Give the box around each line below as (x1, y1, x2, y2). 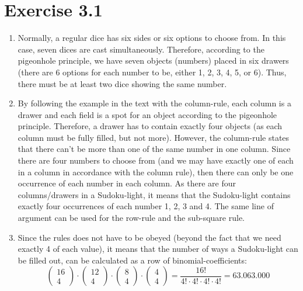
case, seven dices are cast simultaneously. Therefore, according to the (18, 43, 264, 55)
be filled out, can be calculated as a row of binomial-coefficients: (18, 254, 247, 266)
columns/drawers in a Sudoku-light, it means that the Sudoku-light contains (18, 188, 291, 200)
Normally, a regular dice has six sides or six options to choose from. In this (18, 32, 286, 44)
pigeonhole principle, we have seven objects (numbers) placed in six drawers (18, 54, 289, 67)
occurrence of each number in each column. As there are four (18, 177, 236, 189)
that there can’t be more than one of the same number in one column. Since (18, 143, 291, 155)
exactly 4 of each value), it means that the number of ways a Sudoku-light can (18, 243, 298, 255)
